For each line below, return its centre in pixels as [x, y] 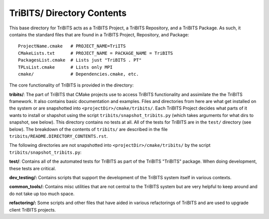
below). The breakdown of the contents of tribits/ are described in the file [88, 129]
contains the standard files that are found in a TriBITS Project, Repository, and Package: [99, 34]
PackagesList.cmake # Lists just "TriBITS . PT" [80, 60]
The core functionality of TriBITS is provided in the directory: [71, 85]
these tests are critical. [33, 168]
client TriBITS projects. [33, 210]
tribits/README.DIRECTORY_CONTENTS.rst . [59, 136]
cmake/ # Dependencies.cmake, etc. [78, 74]
